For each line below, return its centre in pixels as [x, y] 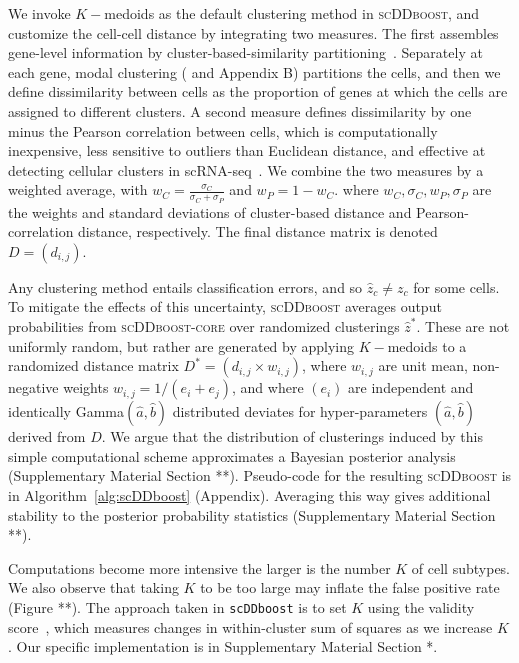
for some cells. [456, 286]
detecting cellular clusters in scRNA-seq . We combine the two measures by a [246, 169]
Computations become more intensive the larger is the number [199, 567]
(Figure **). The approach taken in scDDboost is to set [177, 606]
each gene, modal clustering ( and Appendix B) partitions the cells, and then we [254, 71]
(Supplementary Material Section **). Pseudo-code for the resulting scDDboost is [260, 475]
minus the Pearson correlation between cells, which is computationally [223, 130]
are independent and [411, 387]
